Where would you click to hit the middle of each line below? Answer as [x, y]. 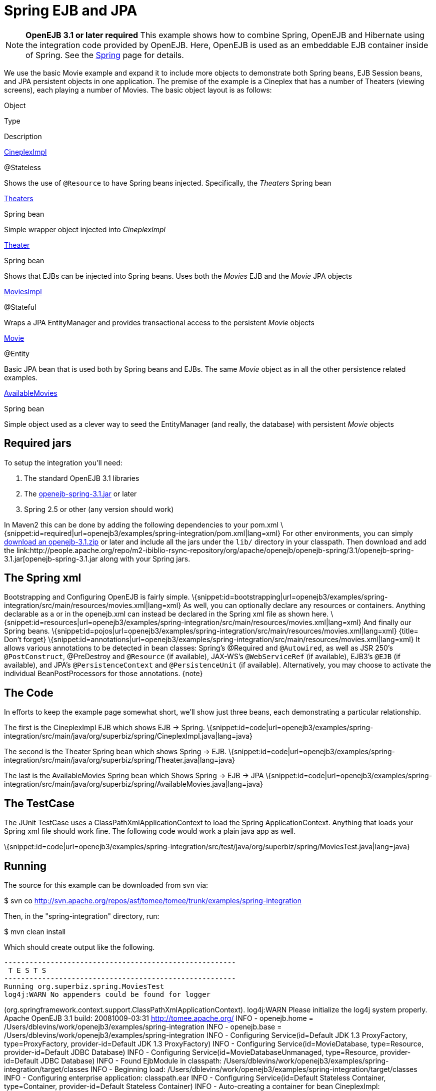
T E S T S [27, 970]
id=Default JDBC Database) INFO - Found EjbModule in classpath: [113, 1060]
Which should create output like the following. [79, 947]
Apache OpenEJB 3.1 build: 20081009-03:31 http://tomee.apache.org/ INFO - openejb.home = [159, 1018]
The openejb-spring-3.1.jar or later [80, 493]
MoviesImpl [23, 291]
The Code [29, 693]
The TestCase [39, 803]
